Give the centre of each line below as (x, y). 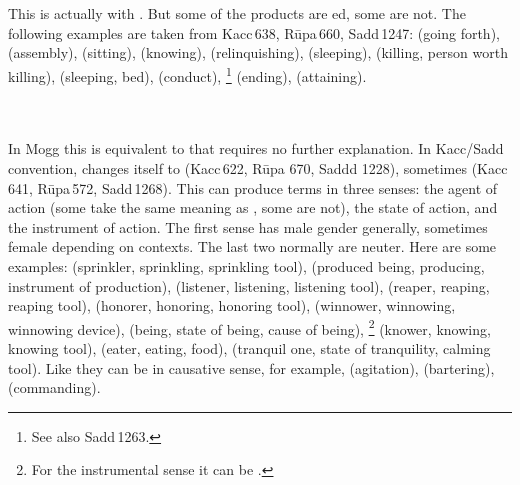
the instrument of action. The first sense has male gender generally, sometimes (248, 226)
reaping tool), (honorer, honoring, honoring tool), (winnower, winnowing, (232, 305)
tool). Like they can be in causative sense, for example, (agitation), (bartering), (251, 367)
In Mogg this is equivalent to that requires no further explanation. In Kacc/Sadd (256, 148)
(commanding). (54, 387)
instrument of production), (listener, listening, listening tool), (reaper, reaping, (249, 285)
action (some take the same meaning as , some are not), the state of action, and (253, 207)
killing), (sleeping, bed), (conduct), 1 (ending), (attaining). (187, 74)
